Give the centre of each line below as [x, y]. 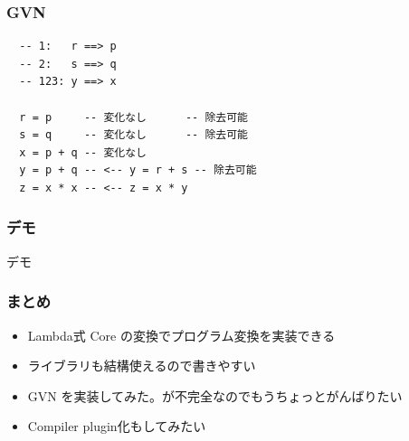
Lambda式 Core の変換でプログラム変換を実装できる [181, 335]
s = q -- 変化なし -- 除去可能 [133, 135]
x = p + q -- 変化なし [83, 152]
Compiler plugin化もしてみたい [117, 426]
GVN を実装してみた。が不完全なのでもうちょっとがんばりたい [215, 395]
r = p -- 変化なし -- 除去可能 [133, 117]
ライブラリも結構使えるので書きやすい [142, 366]
